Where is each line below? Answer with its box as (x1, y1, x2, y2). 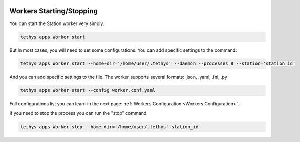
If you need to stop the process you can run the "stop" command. (9, 110, 148, 116)
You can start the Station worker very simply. (9, 20, 104, 27)
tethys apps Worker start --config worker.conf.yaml (20, 87, 156, 93)
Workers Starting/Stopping (9, 7, 98, 15)
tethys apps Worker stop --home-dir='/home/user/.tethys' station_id (20, 124, 199, 130)
